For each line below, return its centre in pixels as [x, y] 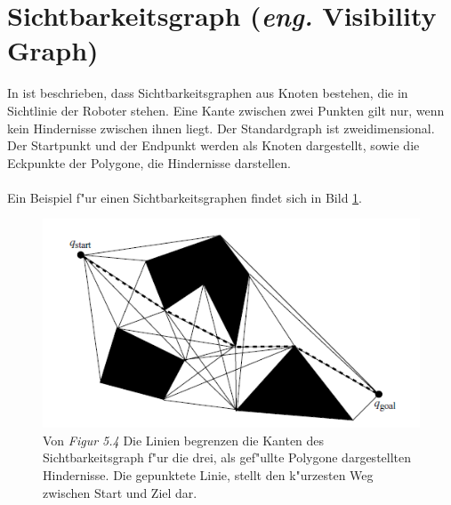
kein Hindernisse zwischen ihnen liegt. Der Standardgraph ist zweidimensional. [221, 128]
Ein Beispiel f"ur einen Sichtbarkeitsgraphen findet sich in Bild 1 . [185, 197]
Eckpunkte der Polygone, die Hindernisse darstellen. [149, 162]
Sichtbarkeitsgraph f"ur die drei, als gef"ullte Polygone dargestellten [227, 457]
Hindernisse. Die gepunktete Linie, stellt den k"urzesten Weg [208, 475]
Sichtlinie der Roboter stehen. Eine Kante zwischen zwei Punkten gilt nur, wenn [226, 110]
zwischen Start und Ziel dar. [120, 492]
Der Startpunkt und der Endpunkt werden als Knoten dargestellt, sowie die [213, 145]
